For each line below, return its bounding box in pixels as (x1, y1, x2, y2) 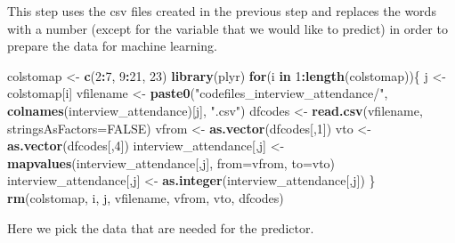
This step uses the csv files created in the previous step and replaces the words (7, 2, 436, 20)
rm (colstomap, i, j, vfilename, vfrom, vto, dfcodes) (7, 188, 284, 207)
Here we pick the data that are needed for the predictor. (7, 218, 314, 237)
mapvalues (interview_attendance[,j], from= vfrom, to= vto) (7, 153, 336, 172)
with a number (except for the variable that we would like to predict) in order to (7, 19, 448, 37)
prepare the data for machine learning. (7, 36, 217, 55)
